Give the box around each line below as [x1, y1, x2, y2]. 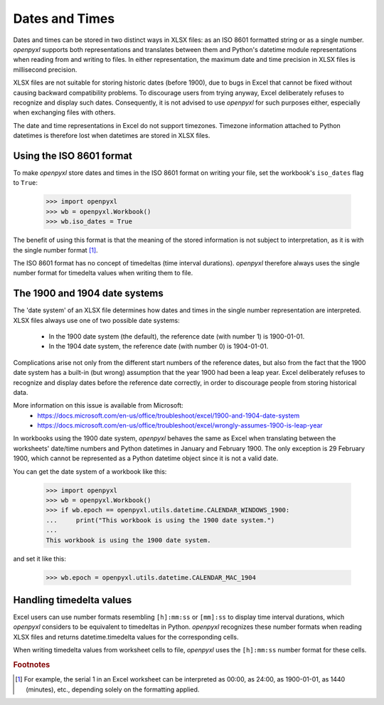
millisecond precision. [13, 65, 78, 74]
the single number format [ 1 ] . [13, 245, 99, 254]
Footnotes [13, 660, 50, 670]
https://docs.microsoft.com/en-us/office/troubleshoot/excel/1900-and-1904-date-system [37, 411, 300, 420]
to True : [13, 179, 38, 187]
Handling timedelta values [13, 594, 132, 606]
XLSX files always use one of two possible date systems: [13, 316, 181, 324]
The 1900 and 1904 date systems [13, 287, 164, 300]
